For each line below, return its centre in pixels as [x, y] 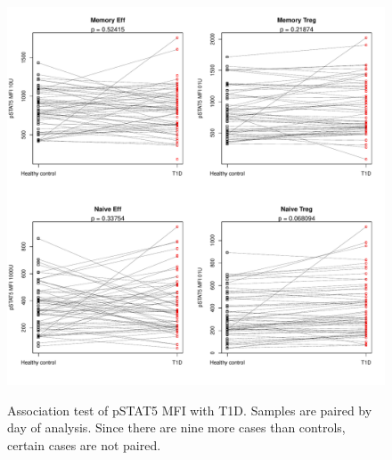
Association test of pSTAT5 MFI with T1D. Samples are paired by [190, 410]
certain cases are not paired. [84, 444]
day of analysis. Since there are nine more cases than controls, [176, 427]
